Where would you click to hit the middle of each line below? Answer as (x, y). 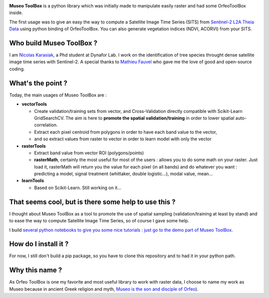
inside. (16, 13)
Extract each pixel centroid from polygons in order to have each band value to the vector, (126, 132)
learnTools (33, 181)
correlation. (46, 125)
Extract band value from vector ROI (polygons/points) (89, 153)
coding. (17, 69)
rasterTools (34, 146)
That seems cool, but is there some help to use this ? (92, 202)
